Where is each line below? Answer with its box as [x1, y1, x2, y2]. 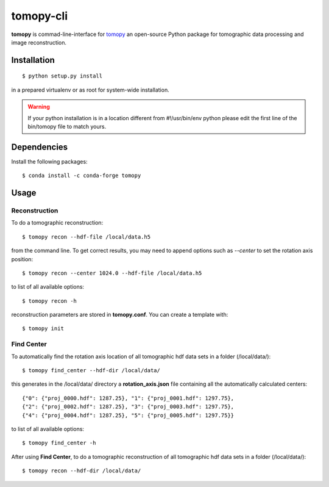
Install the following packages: [11, 157, 88, 165]
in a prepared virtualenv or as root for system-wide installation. [11, 86, 170, 93]
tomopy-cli [11, 9, 68, 23]
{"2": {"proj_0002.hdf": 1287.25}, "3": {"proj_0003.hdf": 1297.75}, [22, 403, 235, 410]
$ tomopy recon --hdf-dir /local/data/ [22, 467, 141, 474]
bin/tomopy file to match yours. [27, 123, 107, 130]
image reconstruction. [11, 38, 67, 46]
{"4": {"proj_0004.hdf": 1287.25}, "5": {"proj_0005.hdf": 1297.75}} [22, 412, 235, 419]
